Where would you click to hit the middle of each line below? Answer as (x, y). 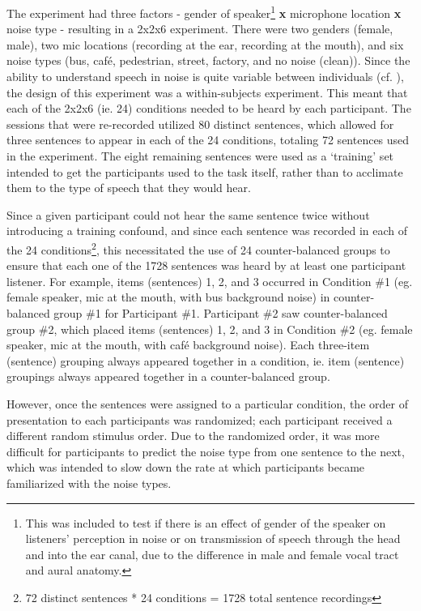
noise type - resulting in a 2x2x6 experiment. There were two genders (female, (200, 29)
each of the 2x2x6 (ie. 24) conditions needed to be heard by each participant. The (209, 108)
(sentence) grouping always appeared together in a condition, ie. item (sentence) (206, 360)
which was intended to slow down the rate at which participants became (186, 467)
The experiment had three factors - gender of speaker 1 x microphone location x (204, 12)
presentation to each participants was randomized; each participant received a (200, 419)
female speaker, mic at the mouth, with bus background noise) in (168, 297)
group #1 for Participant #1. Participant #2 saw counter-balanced (221, 313)
